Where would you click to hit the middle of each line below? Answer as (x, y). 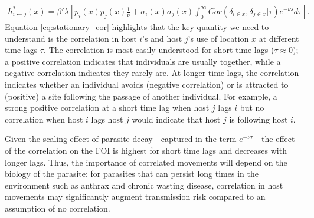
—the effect (274, 139)
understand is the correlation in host (71, 38)
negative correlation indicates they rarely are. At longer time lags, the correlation (152, 73)
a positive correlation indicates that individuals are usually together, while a (143, 61)
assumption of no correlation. (58, 208)
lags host (107, 119)
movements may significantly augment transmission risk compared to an (135, 196)
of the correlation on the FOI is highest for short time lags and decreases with (146, 150)
